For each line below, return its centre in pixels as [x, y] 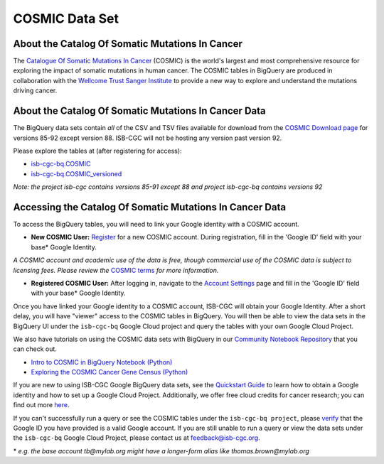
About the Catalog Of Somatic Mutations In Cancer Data [139, 111]
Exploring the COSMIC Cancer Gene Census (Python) [110, 372]
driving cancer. [35, 91]
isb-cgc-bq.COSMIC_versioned [76, 173]
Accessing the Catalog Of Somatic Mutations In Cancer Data [150, 207]
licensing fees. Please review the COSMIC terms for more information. [116, 270]
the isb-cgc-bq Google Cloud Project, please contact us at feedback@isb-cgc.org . [137, 438]
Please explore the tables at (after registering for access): [97, 151]
